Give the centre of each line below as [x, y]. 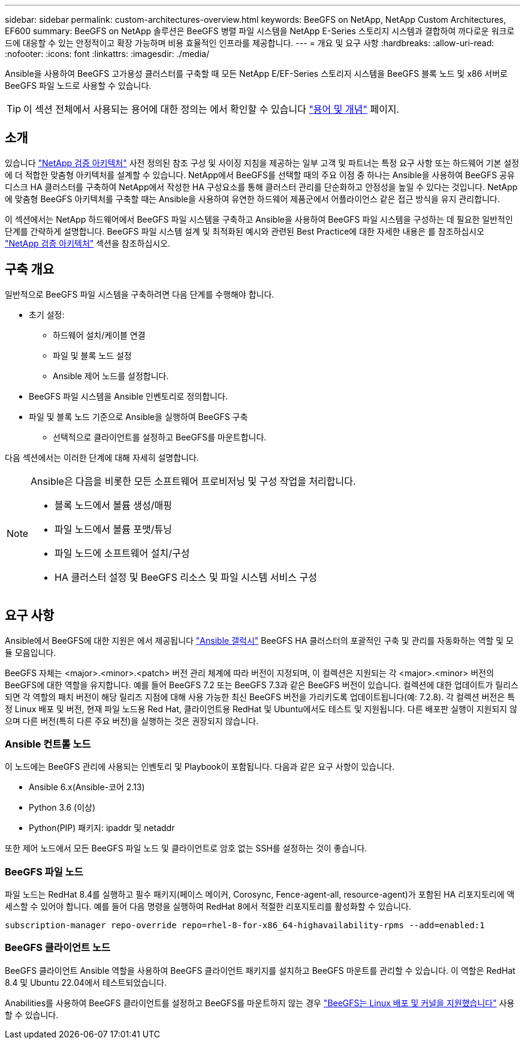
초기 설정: [47, 314]
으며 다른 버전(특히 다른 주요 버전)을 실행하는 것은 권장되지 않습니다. [132, 721]
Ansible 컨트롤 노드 [48, 744]
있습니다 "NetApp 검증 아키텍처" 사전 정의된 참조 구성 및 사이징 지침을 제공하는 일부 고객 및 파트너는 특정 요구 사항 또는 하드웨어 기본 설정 [262, 163]
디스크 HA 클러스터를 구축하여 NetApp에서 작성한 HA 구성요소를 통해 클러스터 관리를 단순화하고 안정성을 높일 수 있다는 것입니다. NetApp [261, 187]
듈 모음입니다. [31, 652]
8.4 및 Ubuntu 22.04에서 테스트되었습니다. [86, 982]
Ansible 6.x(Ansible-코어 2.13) [87, 787]
